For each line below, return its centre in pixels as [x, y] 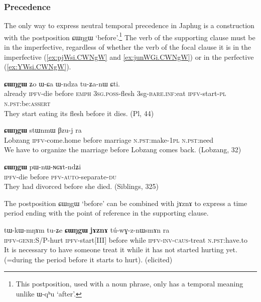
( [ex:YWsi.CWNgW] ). [38, 67]
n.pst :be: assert [27, 103]
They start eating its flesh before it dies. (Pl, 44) [79, 113]
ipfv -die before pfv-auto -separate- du [60, 176]
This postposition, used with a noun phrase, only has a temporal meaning [129, 284]
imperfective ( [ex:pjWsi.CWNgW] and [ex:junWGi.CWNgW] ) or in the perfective [129, 57]
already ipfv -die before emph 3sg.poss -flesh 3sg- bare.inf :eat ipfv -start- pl [115, 93]
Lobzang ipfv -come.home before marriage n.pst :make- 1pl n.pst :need [109, 139]
